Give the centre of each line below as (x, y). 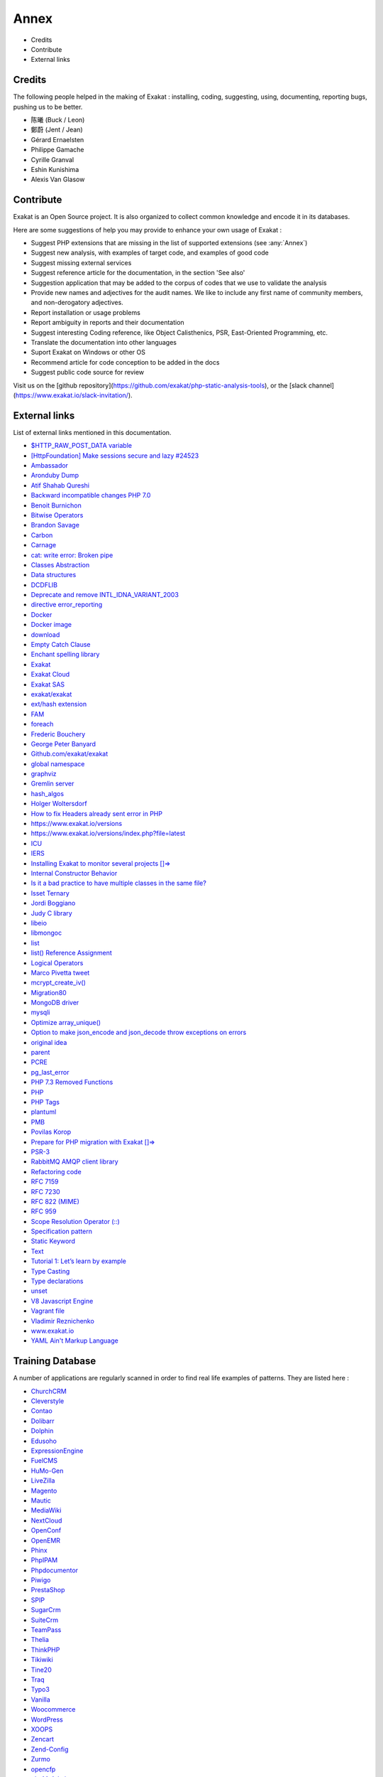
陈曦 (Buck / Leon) (58, 120)
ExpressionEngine (57, 1451)
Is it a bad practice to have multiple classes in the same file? (119, 883)
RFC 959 (44, 1211)
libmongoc (46, 933)
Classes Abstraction (60, 564)
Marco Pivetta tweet (60, 972)
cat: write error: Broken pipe (72, 555)
